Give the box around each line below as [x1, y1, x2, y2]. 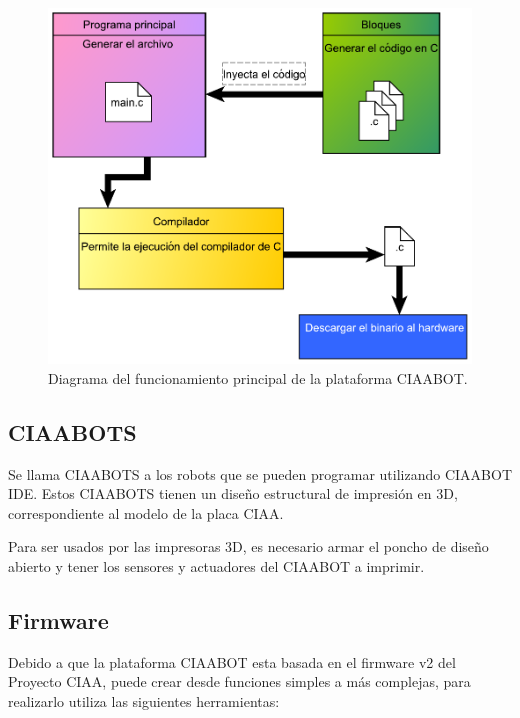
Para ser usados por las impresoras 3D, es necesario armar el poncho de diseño [8, 536, 489, 557]
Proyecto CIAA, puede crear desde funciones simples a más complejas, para [8, 671, 471, 692]
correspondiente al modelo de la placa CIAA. [8, 502, 284, 523]
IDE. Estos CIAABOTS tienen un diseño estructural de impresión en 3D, [8, 483, 458, 504]
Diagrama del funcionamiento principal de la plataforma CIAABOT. [48, 367, 468, 388]
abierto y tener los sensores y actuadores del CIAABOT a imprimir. [8, 555, 425, 576]
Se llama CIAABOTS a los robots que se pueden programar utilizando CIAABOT [8, 463, 512, 484]
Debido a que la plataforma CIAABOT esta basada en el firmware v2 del [8, 651, 456, 672]
